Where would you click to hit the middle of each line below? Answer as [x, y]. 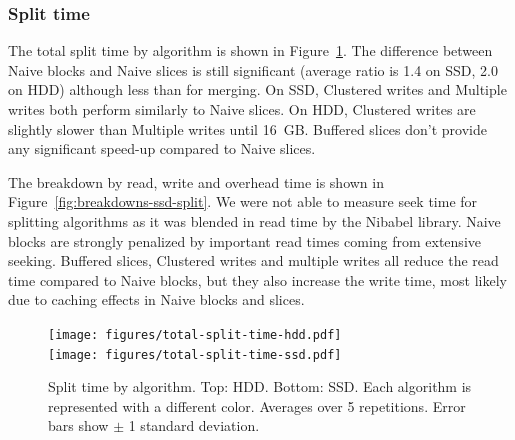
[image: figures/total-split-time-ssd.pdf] [195, 354]
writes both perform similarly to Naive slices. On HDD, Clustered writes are [242, 109]
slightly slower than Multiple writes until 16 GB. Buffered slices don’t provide [247, 128]
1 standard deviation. [194, 425]
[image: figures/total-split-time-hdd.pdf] [195, 334]
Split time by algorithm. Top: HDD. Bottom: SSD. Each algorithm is [260, 386]
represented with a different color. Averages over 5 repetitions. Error [257, 405]
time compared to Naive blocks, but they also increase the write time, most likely [257, 279]
